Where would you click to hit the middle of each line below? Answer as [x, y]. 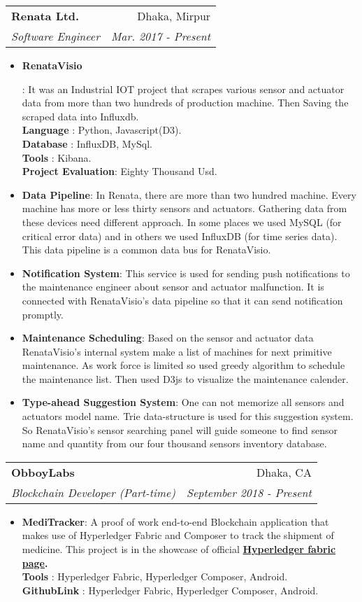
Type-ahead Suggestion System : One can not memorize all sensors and [183, 402]
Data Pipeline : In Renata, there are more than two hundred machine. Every [189, 194]
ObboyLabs [43, 472]
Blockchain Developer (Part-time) [93, 492]
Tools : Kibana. [57, 157]
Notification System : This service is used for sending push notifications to [186, 273]
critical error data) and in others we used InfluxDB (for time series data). [180, 236]
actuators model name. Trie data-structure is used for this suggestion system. [188, 416]
